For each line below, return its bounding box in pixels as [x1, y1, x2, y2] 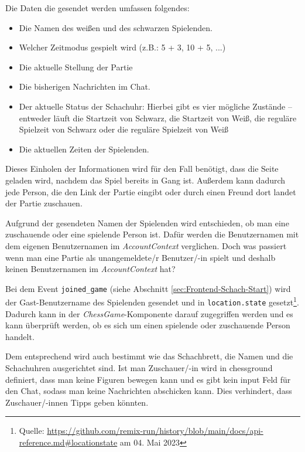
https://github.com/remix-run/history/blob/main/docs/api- [47, 424, 263, 437]
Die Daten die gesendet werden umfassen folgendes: [5, 2, 190, 13]
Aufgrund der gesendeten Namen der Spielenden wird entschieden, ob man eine [5, 216, 289, 229]
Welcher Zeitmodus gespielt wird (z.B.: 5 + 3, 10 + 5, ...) [19, 41, 226, 53]
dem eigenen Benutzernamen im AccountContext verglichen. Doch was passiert [5, 239, 287, 252]
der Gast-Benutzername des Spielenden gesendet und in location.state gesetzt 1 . [5, 294, 299, 308]
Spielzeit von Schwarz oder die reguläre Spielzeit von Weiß [19, 123, 228, 135]
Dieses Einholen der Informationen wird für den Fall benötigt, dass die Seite [5, 162, 279, 175]
